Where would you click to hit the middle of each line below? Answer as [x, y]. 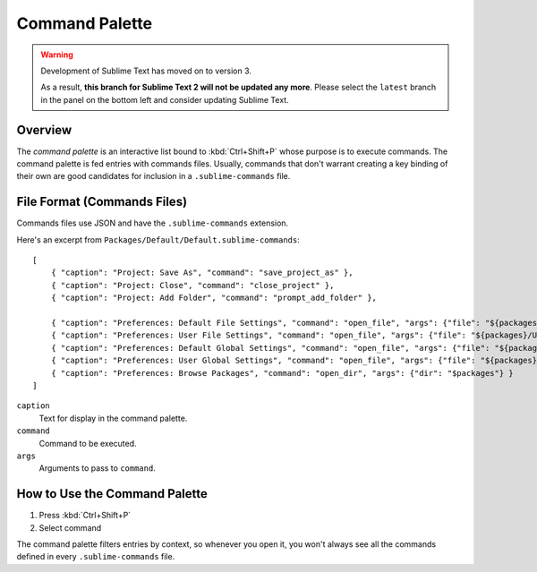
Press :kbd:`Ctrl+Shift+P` [85, 516]
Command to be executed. [88, 443]
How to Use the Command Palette [112, 494]
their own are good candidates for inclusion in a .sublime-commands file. [153, 176]
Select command [70, 527]
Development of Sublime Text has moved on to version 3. [146, 71]
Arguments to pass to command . [97, 468]
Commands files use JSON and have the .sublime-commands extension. [153, 223]
